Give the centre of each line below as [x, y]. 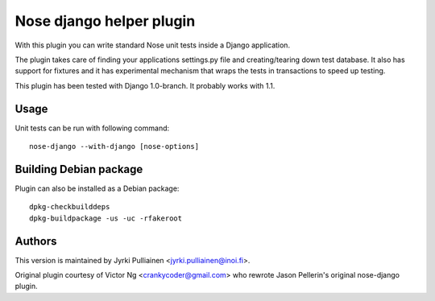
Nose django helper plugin [105, 21]
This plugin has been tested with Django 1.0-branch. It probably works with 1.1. [145, 85]
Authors [36, 241]
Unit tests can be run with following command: [92, 128]
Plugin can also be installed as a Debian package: [97, 188]
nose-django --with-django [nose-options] [114, 146]
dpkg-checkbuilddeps [70, 207]
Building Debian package [79, 169]
